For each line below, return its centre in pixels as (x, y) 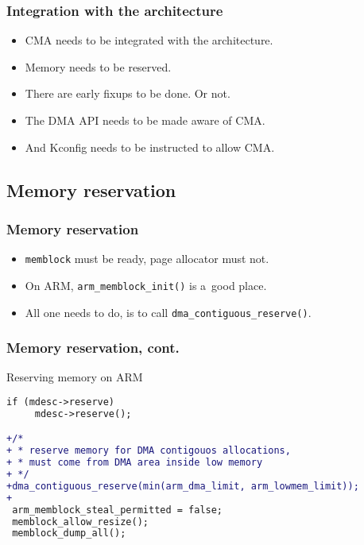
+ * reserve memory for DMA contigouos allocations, (149, 451)
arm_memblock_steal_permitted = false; (118, 510)
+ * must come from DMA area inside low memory (135, 463)
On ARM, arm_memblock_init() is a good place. (146, 285)
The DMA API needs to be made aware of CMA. (145, 120)
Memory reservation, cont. (93, 348)
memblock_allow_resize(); (80, 522)
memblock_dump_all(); (69, 533)
